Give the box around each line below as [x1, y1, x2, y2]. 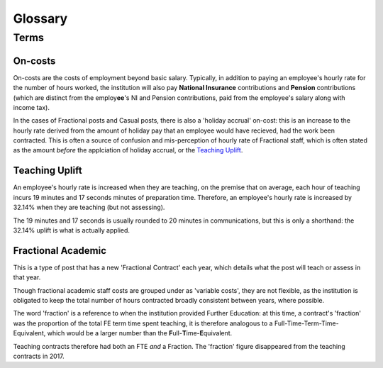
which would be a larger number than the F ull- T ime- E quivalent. [47, 329, 233, 338]
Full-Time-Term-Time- [274, 319, 340, 328]
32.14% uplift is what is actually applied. [13, 225, 131, 234]
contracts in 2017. [13, 352, 65, 360]
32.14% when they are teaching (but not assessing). [13, 203, 165, 212]
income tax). [13, 103, 50, 111]
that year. [13, 273, 41, 281]
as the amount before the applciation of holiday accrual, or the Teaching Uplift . [13, 146, 243, 155]
